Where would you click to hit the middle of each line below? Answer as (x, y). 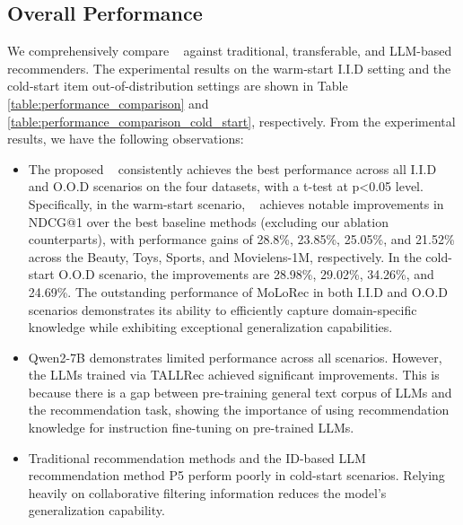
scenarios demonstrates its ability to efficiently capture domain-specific (223, 309)
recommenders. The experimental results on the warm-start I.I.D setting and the (229, 68)
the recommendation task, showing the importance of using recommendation (239, 410)
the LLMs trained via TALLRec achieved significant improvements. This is (234, 375)
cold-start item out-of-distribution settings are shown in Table (178, 86)
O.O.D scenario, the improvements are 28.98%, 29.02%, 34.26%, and (246, 274)
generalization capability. (96, 510)
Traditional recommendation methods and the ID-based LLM (197, 457)
